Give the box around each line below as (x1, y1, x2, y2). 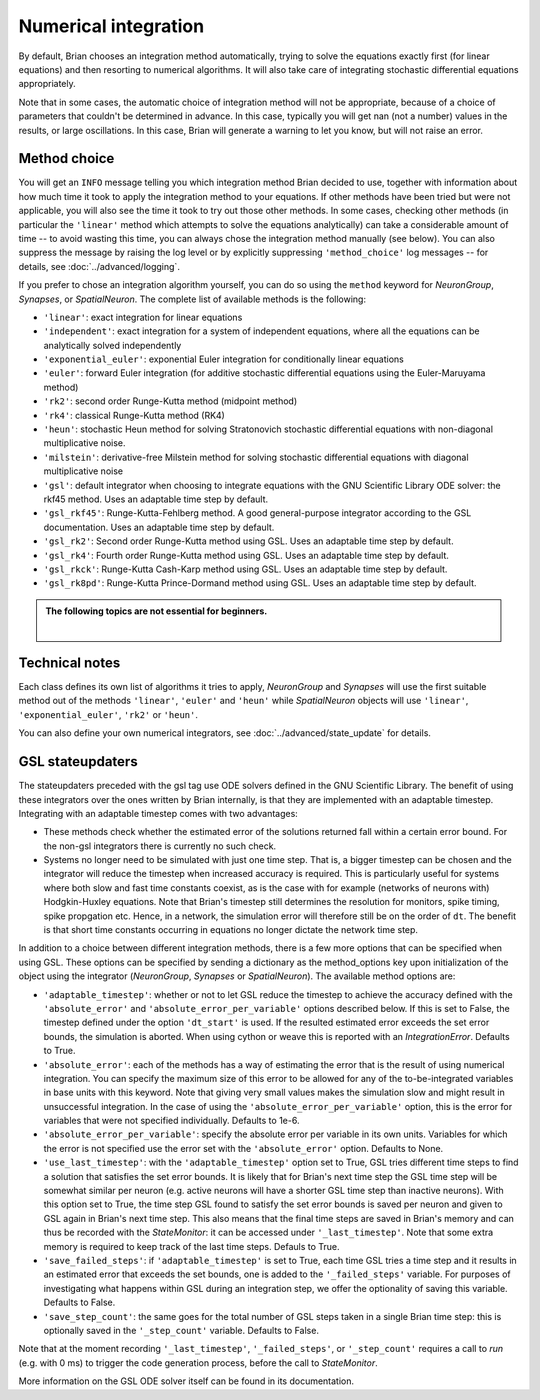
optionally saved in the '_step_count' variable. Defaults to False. (43, 1324, 320, 1336)
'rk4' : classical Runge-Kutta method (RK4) (43, 409, 225, 421)
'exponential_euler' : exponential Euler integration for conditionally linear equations (43, 353, 404, 365)
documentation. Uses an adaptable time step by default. (43, 521, 275, 533)
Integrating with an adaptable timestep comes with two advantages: (18, 807, 299, 819)
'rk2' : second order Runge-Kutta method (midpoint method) (43, 395, 298, 407)
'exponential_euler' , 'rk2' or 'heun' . (18, 708, 199, 720)
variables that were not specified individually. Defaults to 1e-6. (43, 1115, 300, 1127)
